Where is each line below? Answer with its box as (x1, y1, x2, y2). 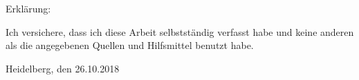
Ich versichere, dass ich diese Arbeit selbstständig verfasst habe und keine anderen (6, 24, 354, 39)
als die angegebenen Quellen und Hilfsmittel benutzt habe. (6, 38, 254, 52)
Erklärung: (6, 1, 51, 15)
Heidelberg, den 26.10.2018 (6, 61, 120, 75)
